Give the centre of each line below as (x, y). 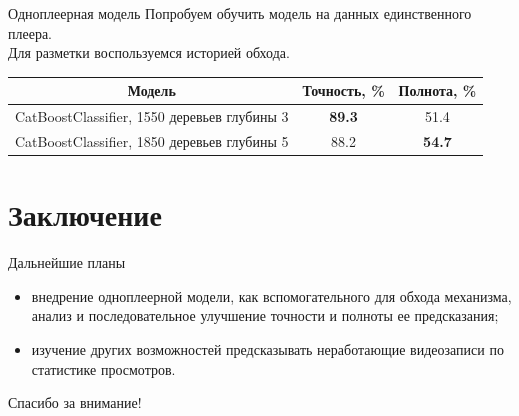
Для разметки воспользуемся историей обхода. (149, 52)
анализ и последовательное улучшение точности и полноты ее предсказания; (265, 315)
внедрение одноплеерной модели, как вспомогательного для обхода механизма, (271, 295)
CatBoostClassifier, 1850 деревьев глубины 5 (152, 140)
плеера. (30, 32)
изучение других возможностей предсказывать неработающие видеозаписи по (267, 348)
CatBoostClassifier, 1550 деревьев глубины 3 (152, 116)
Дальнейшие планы (67, 262)
